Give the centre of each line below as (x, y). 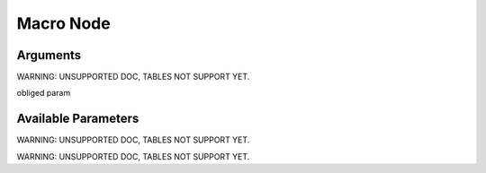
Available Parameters (78, 119)
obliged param (44, 93)
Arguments (49, 55)
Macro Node (64, 23)
